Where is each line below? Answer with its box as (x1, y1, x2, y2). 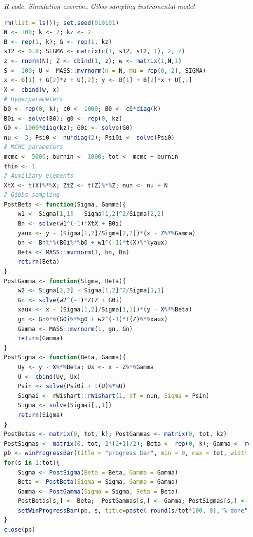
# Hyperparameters (4, 96, 63, 103)
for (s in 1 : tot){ (4, 459, 60, 466)
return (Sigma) (18, 411, 63, 418)
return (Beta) (18, 258, 60, 266)
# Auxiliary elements (4, 172, 74, 180)
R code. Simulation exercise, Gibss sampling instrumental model (4, 1, 195, 11)
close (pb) (4, 526, 36, 534)
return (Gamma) (18, 335, 63, 342)
